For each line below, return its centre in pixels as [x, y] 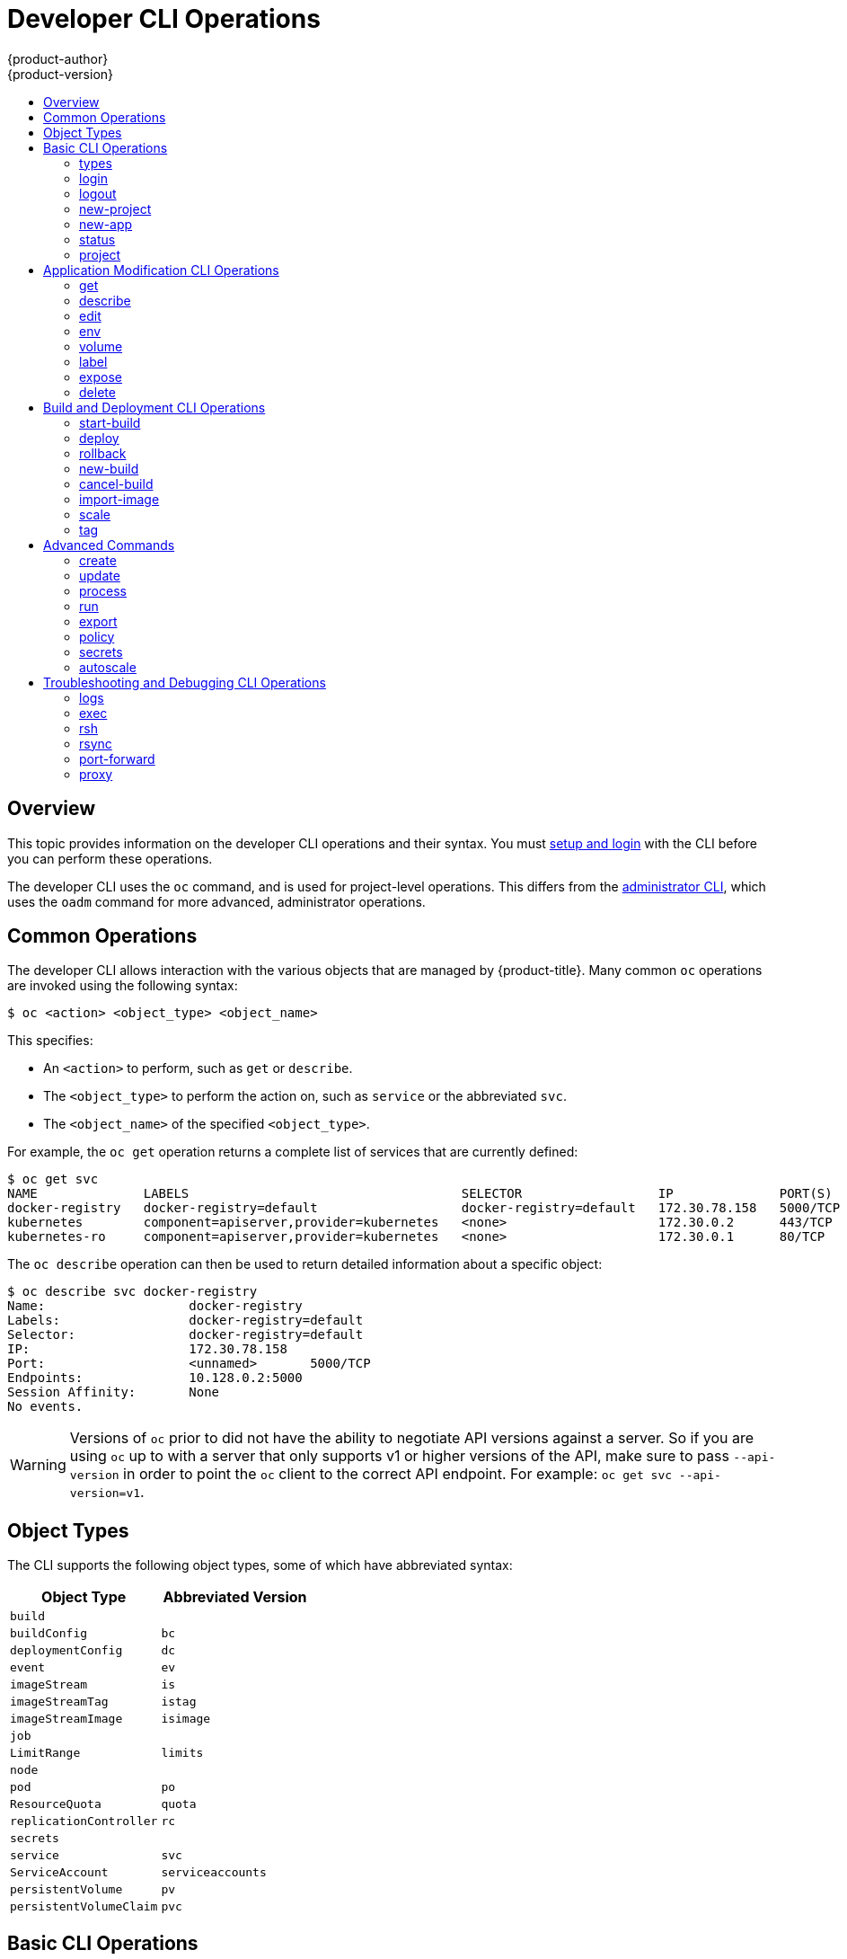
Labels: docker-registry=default [185, 1321]
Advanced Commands [109, 545]
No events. [45, 1407]
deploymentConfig [66, 1651]
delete [97, 392]
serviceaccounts [214, 1873]
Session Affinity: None [114, 1392]
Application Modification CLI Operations [161, 270]
